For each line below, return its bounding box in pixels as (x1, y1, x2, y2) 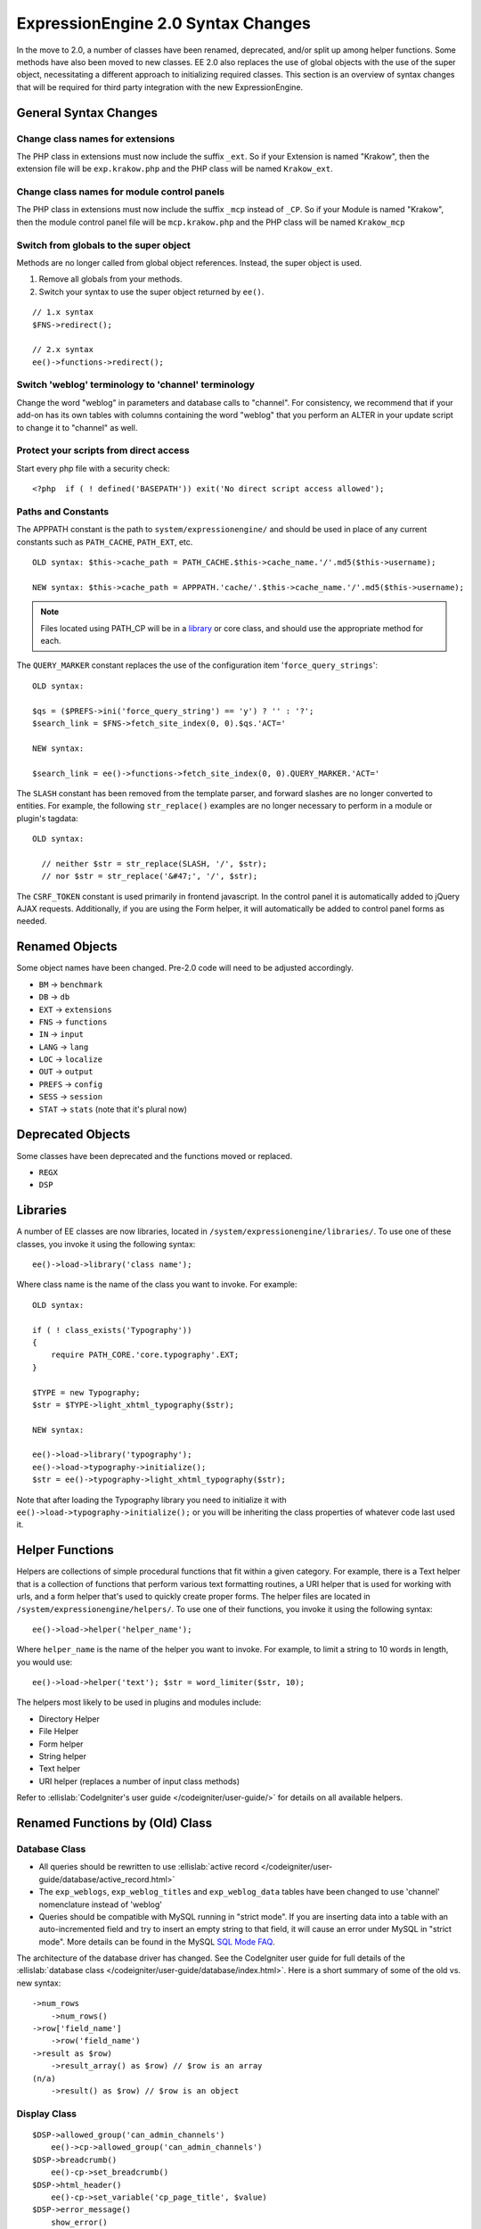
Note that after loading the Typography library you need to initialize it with (16, 1494, 287, 1505)
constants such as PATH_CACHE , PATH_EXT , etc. (16, 536, 193, 547)
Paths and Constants (16, 505, 110, 517)
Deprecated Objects (16, 1127, 131, 1142)
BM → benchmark (38, 979, 102, 990)
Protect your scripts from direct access (16, 444, 191, 456)
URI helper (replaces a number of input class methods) (38, 1775, 240, 1787)
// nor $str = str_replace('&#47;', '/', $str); (41, 871, 258, 882)
